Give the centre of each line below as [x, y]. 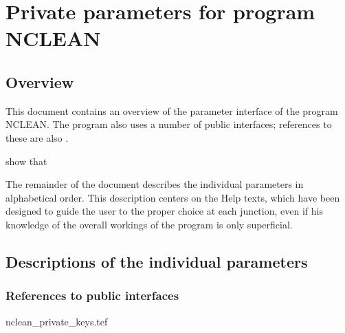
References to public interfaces [92, 296]
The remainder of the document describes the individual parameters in [155, 184]
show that [26, 161]
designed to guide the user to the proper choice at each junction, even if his [164, 211]
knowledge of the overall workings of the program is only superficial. [149, 224]
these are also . [37, 137]
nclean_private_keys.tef [57, 321]
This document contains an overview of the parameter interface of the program [172, 110]
